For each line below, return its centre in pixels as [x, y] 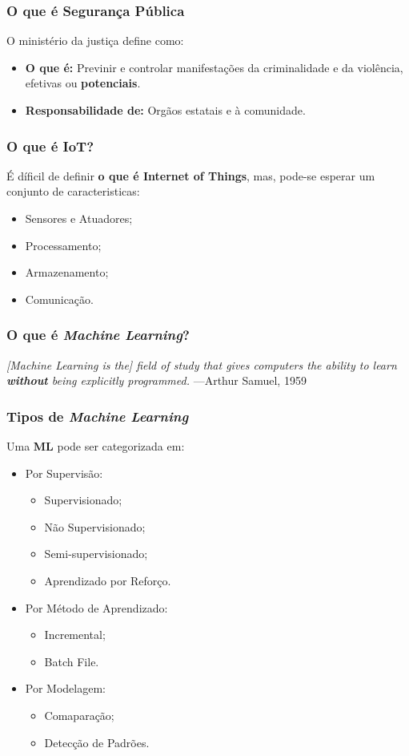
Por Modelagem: [65, 688]
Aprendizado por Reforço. [108, 580]
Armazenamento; [67, 272]
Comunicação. [59, 299]
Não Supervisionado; [95, 526]
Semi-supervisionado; [96, 554]
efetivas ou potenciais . [83, 83]
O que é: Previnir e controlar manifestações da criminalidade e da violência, [214, 67]
